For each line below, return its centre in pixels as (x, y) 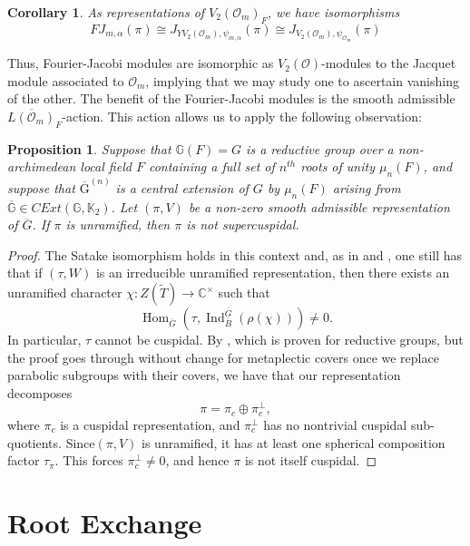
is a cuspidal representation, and (150, 424)
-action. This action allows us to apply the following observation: (242, 116)
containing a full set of (211, 166)
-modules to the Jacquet (389, 63)
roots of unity (338, 166)
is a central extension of (182, 187)
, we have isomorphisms (333, 12)
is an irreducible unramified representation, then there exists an (273, 273)
